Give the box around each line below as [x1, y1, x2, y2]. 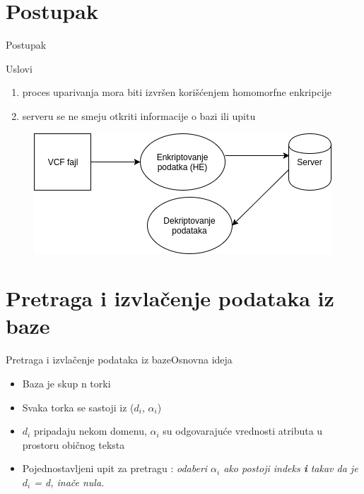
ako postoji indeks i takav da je [223, 461, 358, 476]
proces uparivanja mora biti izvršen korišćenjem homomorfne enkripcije [22, 85, 332, 100]
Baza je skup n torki [22, 376, 111, 390]
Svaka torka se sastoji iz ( [22, 399, 134, 414]
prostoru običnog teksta [22, 437, 125, 452]
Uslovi [6, 61, 33, 76]
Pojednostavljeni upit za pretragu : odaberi [22, 461, 208, 476]
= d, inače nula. [34, 474, 105, 489]
